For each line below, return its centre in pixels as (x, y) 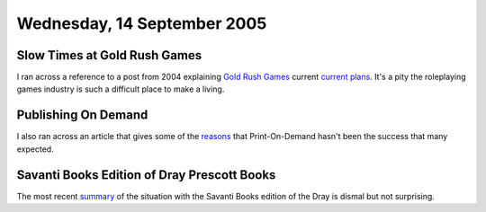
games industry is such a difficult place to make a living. (121, 89)
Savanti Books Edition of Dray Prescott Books (146, 175)
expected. (35, 149)
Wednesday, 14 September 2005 (142, 23)
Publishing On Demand (82, 115)
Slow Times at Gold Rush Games (109, 55)
